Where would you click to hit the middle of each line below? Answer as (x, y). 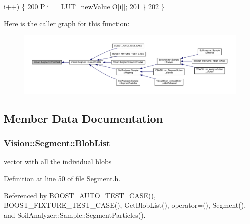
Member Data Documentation (84, 118)
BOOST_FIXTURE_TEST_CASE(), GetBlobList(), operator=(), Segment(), (125, 205)
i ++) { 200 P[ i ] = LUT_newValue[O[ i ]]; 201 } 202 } (84, 6)
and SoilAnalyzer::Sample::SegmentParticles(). (75, 215)
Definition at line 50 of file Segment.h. (62, 178)
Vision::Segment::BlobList (57, 143)
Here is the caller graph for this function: (67, 23)
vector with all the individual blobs (58, 162)
